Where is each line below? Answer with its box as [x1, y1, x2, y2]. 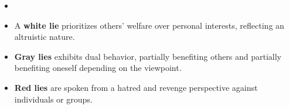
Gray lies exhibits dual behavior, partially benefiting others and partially [14, 50, 282, 62]
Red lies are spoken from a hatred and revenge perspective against [14, 81, 258, 93]
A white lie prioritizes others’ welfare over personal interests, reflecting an [14, 19, 284, 31]
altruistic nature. [14, 30, 75, 43]
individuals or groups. [14, 93, 93, 105]
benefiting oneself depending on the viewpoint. [14, 62, 182, 74]
